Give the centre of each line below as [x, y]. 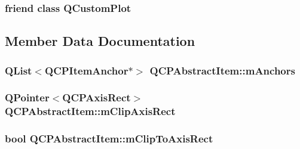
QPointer [27, 97]
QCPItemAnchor [87, 70]
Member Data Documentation [100, 41]
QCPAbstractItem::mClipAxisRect [90, 111]
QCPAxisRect [97, 97]
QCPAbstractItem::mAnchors [222, 70]
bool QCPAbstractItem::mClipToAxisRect [109, 139]
